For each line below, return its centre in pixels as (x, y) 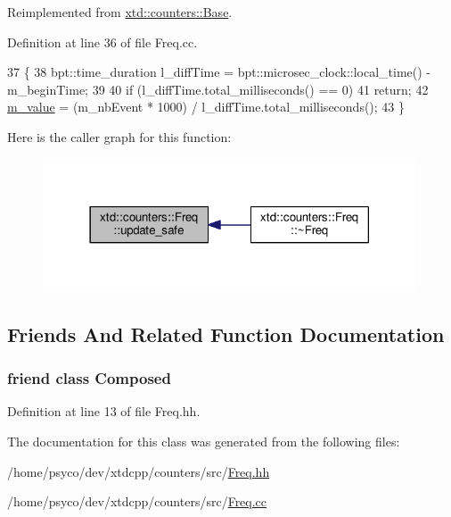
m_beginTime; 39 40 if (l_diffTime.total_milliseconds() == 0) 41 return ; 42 (218, 89)
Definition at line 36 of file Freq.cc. (102, 42)
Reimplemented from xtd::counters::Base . (120, 12)
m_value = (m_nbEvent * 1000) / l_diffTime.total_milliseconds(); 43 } (206, 107)
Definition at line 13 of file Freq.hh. (104, 411)
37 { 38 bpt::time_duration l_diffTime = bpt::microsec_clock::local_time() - (219, 72)
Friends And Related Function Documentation (226, 334)
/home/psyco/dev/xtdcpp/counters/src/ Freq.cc (137, 501)
